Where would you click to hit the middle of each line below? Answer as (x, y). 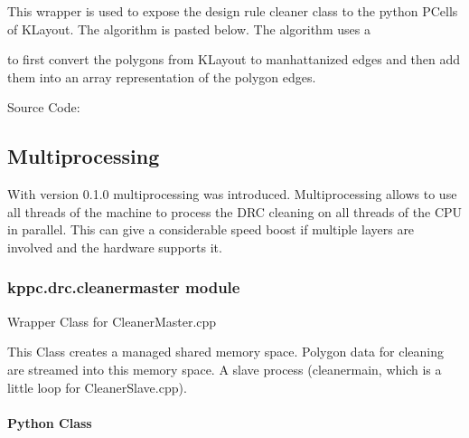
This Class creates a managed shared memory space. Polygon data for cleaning (225, 352)
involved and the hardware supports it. (115, 247)
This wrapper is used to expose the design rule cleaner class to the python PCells (233, 11)
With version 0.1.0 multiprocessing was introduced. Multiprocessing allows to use (232, 194)
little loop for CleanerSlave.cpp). (97, 387)
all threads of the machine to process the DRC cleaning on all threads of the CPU (235, 211)
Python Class (50, 422)
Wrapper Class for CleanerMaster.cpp (112, 321)
